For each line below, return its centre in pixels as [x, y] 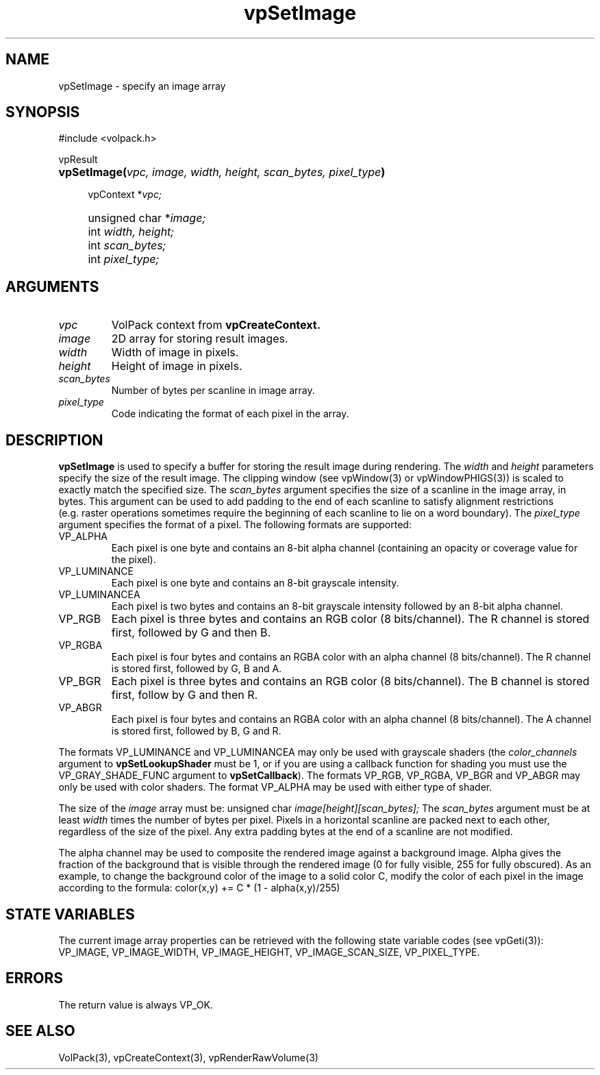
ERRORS [35, 978]
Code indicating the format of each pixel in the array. [230, 414]
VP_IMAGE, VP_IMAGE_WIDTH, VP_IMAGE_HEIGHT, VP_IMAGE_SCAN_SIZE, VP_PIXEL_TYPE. [269, 952]
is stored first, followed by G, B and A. [197, 669]
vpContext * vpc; [125, 195]
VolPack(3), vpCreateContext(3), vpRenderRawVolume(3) [188, 1057]
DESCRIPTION [54, 440]
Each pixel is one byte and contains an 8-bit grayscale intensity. [255, 583]
